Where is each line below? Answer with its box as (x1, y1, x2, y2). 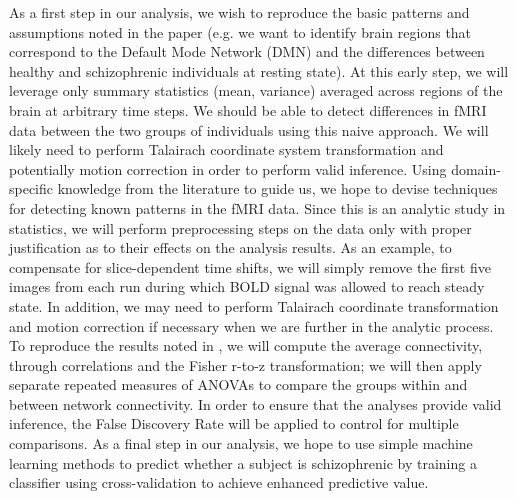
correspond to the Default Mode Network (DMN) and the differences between (9, 41, 485, 62)
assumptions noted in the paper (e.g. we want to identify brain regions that (9, 21, 472, 42)
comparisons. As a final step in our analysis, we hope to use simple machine (9, 433, 473, 454)
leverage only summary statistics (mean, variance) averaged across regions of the (9, 80, 503, 101)
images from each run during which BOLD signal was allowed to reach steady (9, 276, 485, 297)
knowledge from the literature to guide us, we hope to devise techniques (57, 178, 498, 199)
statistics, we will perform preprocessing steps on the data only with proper (9, 217, 472, 238)
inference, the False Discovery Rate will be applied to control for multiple (9, 413, 459, 434)
